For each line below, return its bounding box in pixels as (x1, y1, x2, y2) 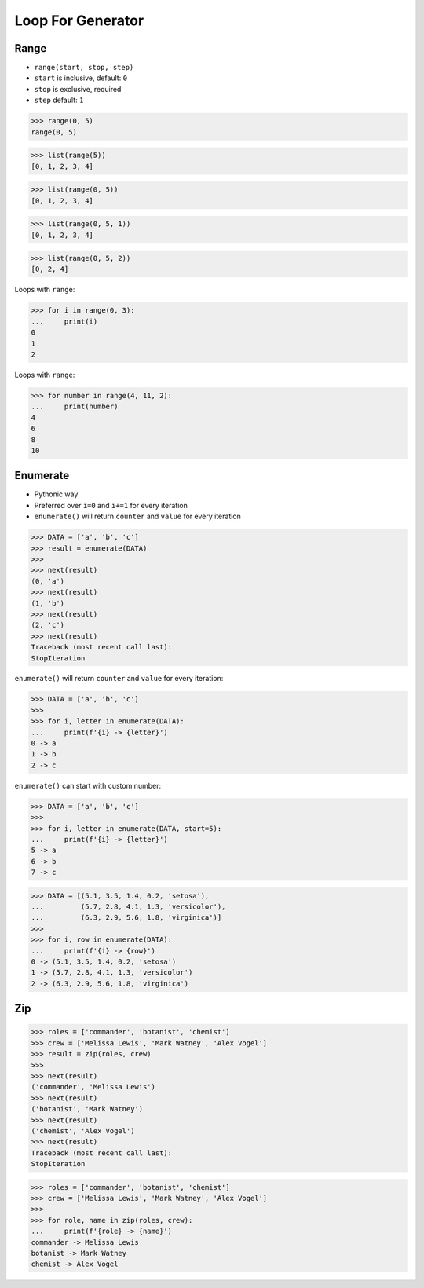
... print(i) (31, 317, 98, 326)
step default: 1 (34, 95, 84, 105)
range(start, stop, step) (34, 63, 134, 72)
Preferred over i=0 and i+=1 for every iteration (34, 500, 188, 510)
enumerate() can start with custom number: (14, 781, 161, 790)
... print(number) (31, 402, 119, 412)
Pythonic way (34, 489, 79, 499)
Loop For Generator (14, 12, 144, 29)
